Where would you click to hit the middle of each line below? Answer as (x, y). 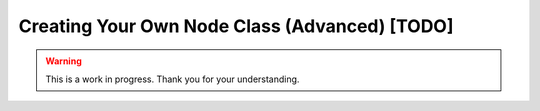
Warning (63, 61)
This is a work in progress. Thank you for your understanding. (172, 79)
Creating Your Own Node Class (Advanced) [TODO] (236, 26)
